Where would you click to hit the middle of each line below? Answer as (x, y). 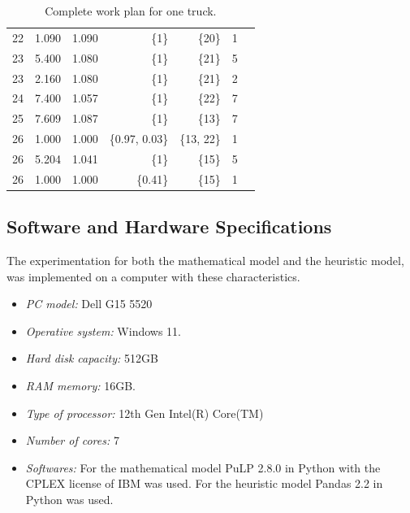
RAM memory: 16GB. (80, 386)
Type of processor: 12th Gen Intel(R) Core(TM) (145, 413)
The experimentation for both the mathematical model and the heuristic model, (205, 261)
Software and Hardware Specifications (169, 226)
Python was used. (69, 499)
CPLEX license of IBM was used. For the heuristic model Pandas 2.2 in (204, 483)
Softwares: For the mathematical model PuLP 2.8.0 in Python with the (203, 467)
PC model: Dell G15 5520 (89, 304)
